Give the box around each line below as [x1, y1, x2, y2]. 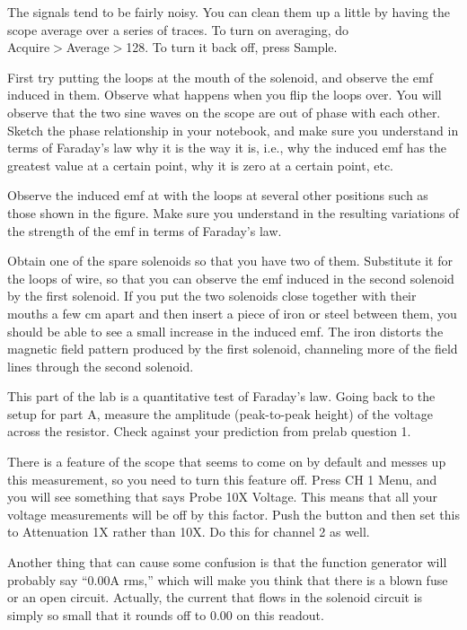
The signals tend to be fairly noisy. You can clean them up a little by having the [7, 3, 451, 21]
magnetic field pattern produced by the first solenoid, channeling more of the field [7, 339, 458, 358]
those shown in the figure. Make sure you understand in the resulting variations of [7, 203, 460, 222]
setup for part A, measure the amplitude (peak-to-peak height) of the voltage [7, 404, 433, 423]
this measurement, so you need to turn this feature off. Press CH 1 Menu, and [7, 469, 437, 488]
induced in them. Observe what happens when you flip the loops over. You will [7, 85, 442, 104]
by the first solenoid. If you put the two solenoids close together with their [7, 286, 417, 305]
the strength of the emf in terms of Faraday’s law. [7, 221, 282, 240]
